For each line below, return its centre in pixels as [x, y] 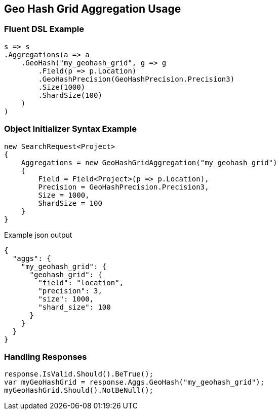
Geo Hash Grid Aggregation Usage [93, 9]
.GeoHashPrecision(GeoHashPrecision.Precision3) [136, 79]
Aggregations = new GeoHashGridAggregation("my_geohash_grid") [149, 162]
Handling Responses [46, 356]
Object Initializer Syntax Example [70, 129]
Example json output [38, 235]
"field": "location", [81, 283]
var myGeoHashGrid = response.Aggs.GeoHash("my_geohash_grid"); [134, 382]
